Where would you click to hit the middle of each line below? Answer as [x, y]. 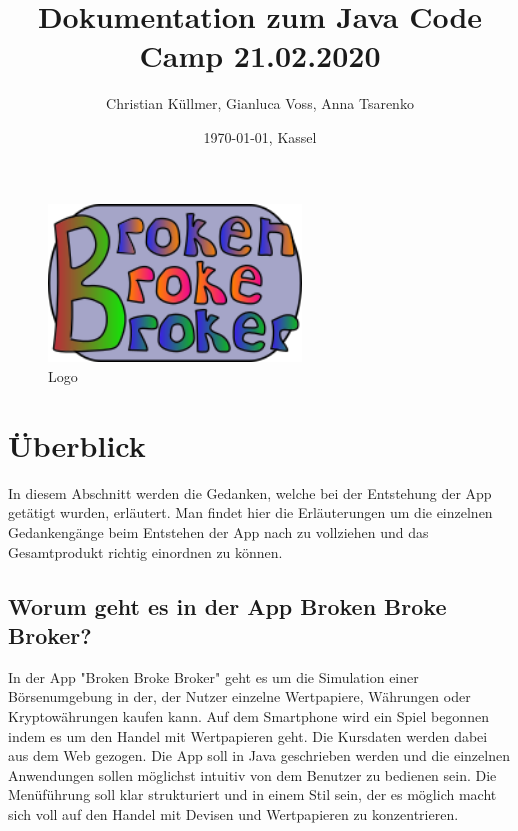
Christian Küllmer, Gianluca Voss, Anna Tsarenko [260, 103]
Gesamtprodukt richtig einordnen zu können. [145, 551]
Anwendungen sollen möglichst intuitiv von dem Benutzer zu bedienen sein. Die [252, 774]
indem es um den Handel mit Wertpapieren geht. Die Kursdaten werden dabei [248, 735]
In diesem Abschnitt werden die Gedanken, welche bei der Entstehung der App [250, 492]
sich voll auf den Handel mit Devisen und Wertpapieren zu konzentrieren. [233, 813]
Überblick [77, 444]
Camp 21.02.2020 [260, 55]
